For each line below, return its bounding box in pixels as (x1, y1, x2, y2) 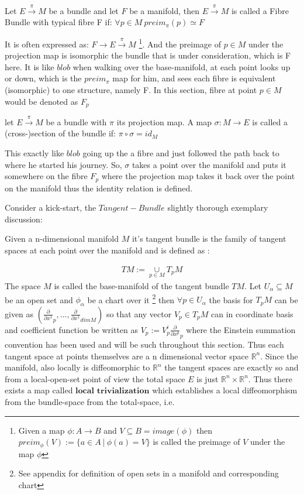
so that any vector (106, 307, 172, 320)
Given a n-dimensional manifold (5, 232, 119, 245)
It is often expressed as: (5, 37, 89, 50)
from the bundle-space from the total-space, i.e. (5, 396, 175, 408)
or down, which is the (5, 72, 82, 84)
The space (5, 279, 41, 291)
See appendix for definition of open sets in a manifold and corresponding (18, 467, 279, 479)
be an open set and (5, 293, 73, 306)
